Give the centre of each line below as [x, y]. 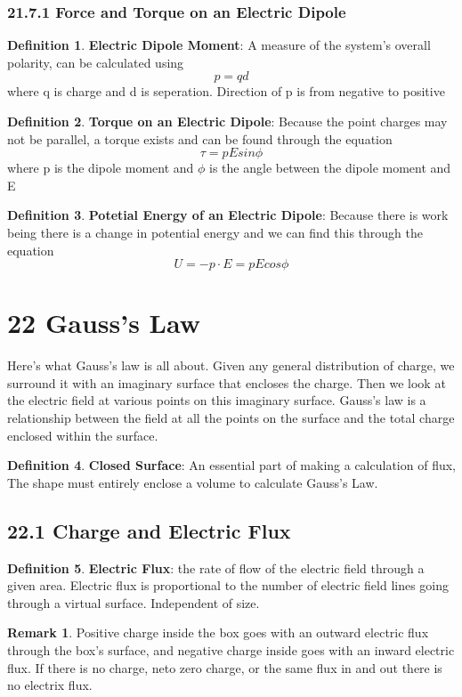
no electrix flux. [50, 685]
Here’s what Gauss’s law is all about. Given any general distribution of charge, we [231, 365]
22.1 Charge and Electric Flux [149, 530]
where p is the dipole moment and [101, 168]
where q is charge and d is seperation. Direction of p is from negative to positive [226, 91]
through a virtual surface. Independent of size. [134, 602]
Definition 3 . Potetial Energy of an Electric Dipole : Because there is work [228, 215]
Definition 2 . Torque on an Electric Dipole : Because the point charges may [227, 121]
